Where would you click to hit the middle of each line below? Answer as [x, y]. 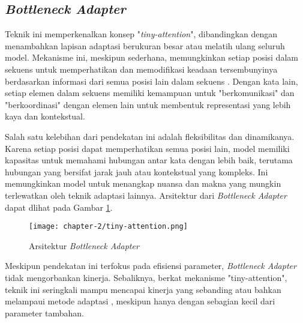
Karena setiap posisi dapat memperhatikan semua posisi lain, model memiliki [147, 148]
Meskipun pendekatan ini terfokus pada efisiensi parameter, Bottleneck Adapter [151, 266]
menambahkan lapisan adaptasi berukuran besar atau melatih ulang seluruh [145, 45]
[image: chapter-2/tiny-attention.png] [108, 227]
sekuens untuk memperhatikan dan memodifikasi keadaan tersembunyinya [141, 69]
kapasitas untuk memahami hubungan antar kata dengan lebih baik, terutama [149, 160]
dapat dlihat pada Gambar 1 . [59, 207]
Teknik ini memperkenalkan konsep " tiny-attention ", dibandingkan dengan [141, 34]
